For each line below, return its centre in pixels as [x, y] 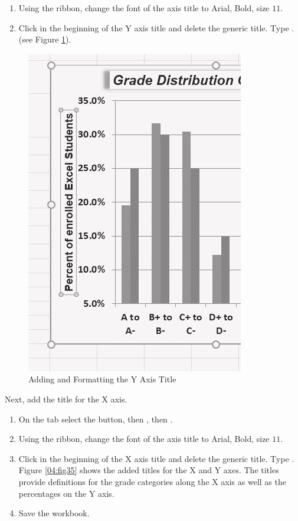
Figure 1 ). [53, 39]
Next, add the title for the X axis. [66, 399]
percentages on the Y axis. [66, 493]
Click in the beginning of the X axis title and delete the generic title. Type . [156, 458]
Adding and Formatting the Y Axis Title [102, 379]
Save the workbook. [54, 513]
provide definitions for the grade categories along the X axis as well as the [152, 481]
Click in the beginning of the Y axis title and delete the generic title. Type [154, 27]
